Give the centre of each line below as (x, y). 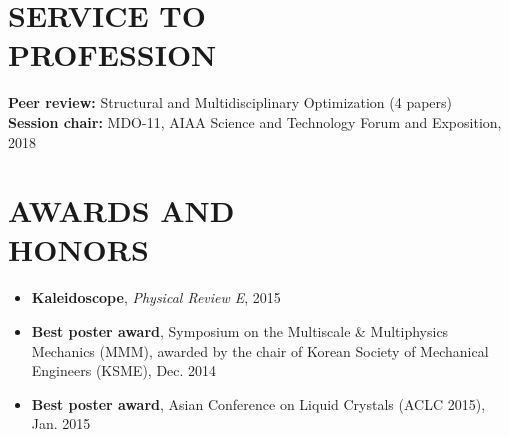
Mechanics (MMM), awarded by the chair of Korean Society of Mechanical (260, 350)
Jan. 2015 (61, 423)
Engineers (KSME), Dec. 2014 (124, 370)
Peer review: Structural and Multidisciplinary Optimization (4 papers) (230, 102)
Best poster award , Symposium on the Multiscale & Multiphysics (240, 331)
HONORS (78, 249)
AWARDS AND (121, 210)
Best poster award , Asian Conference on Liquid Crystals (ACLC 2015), (258, 403)
